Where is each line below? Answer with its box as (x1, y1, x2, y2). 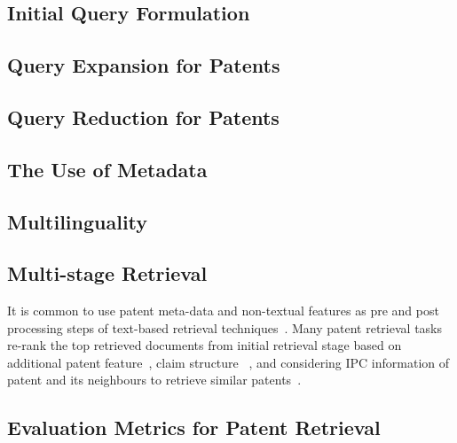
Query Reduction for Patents (7, 103, 280, 130)
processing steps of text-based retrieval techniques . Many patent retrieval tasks (7, 318, 442, 337)
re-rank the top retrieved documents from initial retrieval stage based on (7, 336, 402, 354)
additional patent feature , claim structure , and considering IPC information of (7, 353, 450, 371)
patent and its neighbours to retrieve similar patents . (7, 370, 302, 389)
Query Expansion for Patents (7, 51, 280, 79)
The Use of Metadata (7, 155, 208, 183)
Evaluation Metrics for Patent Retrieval (7, 414, 381, 441)
